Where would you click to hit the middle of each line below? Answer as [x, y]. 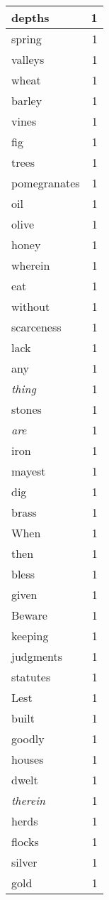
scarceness [36, 327]
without [31, 306]
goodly [28, 739]
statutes [31, 677]
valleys [28, 59]
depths [30, 17]
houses [28, 759]
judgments [37, 656]
